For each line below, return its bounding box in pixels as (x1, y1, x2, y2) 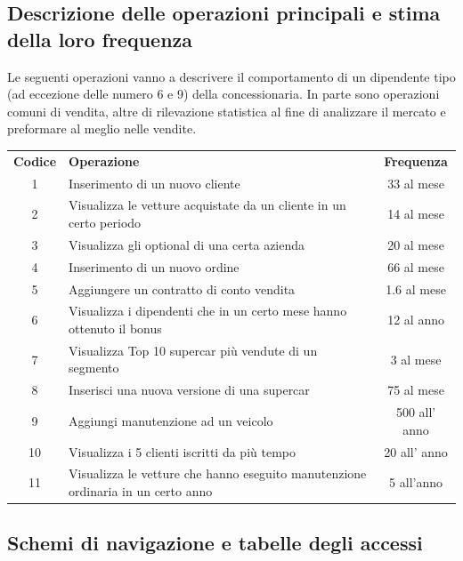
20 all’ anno (384, 442, 448, 461)
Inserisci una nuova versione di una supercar (69, 381, 310, 399)
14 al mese (387, 204, 444, 223)
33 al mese (387, 173, 444, 192)
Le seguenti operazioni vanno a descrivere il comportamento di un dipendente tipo (7, 67, 456, 85)
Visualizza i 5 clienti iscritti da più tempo (69, 442, 296, 461)
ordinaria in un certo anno (69, 481, 213, 500)
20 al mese (387, 235, 444, 253)
